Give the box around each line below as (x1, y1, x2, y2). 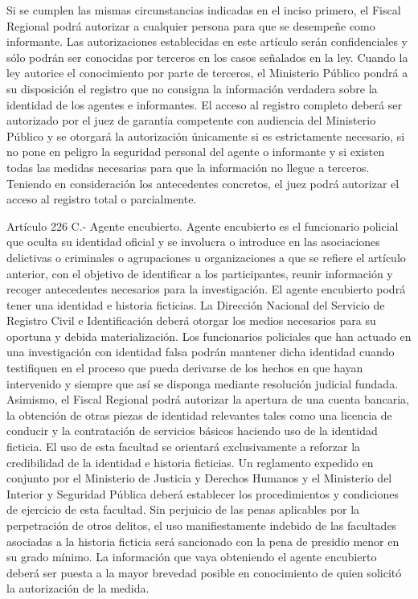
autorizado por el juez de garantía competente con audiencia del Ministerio (6, 112, 376, 129)
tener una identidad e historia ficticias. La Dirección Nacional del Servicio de (6, 296, 385, 313)
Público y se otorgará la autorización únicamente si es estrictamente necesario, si (6, 127, 405, 144)
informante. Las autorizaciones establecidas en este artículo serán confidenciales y (6, 33, 408, 50)
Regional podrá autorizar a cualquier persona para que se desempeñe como (6, 17, 375, 34)
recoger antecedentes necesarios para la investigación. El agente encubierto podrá (6, 281, 406, 297)
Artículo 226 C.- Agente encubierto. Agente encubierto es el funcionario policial (6, 217, 399, 234)
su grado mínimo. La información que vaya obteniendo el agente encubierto (6, 548, 377, 565)
